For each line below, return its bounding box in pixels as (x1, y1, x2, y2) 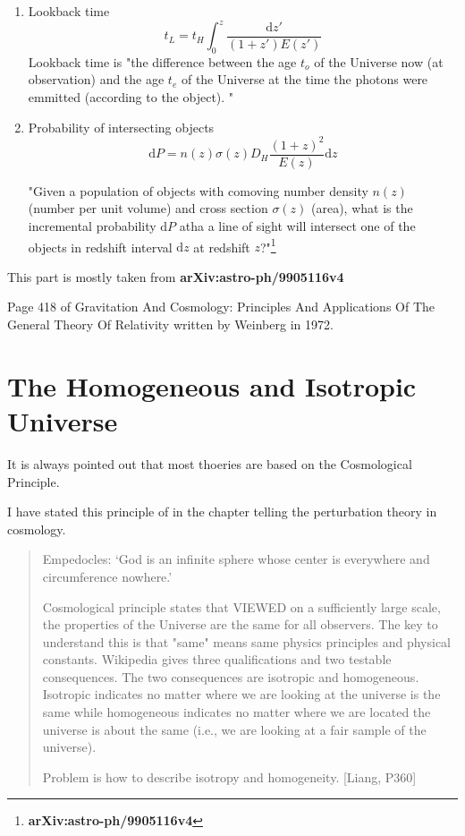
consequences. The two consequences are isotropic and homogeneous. (42, 667, 419, 686)
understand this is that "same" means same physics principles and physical (42, 632, 451, 651)
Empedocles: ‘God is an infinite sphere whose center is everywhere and (42, 550, 430, 568)
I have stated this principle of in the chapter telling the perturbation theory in (7, 502, 437, 521)
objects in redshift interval (28, 237, 173, 256)
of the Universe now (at (314, 52, 444, 71)
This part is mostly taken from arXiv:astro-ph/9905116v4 (7, 267, 344, 286)
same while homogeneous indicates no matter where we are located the (42, 703, 431, 721)
